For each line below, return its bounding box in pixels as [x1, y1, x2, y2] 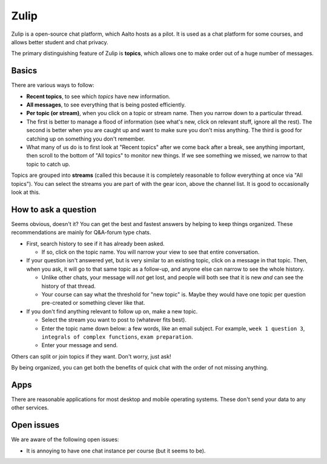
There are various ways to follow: [11, 82, 94, 89]
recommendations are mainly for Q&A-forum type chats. [11, 229, 151, 236]
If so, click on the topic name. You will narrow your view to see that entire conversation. [41, 248, 260, 256]
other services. [11, 404, 49, 411]
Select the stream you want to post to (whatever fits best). [41, 316, 187, 323]
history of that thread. [41, 282, 96, 290]
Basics [11, 65, 38, 76]
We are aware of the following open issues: [11, 436, 119, 443]
